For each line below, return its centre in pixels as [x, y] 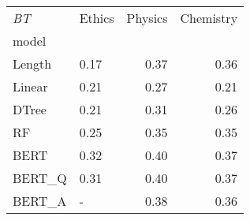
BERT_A [40, 201]
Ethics [97, 18]
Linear [30, 86]
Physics [147, 18]
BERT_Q [40, 178]
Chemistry [209, 18]
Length [32, 63]
